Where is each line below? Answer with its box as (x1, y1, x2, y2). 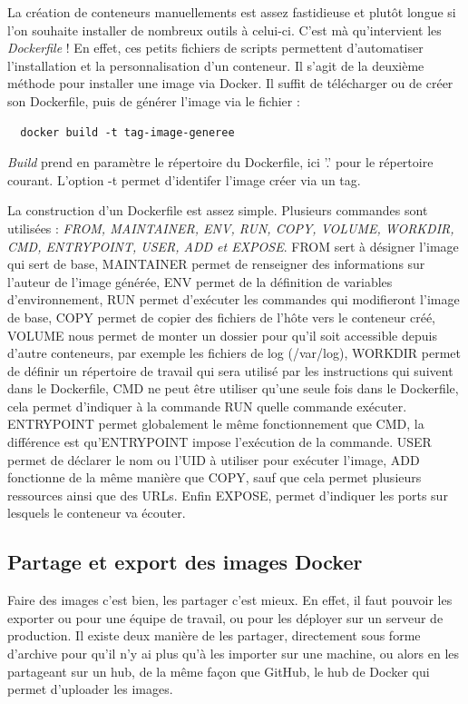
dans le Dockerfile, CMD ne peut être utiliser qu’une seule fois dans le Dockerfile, (7, 379, 459, 398)
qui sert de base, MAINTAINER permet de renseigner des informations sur (7, 254, 425, 273)
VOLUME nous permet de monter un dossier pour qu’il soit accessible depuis (7, 325, 437, 344)
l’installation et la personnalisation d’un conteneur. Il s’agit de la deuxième (7, 55, 424, 74)
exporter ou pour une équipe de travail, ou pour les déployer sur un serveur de (7, 608, 444, 627)
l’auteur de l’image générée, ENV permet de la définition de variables (7, 272, 393, 291)
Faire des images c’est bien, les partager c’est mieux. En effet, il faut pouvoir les (7, 590, 453, 610)
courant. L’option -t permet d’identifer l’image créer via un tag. (7, 170, 361, 189)
